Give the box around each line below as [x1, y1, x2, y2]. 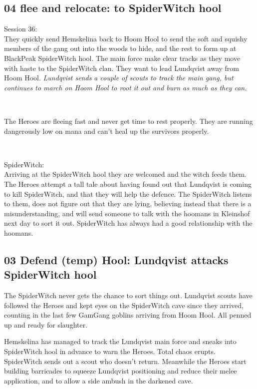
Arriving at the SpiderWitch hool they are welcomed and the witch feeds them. [4, 169, 247, 179]
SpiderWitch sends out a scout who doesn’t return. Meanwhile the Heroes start [4, 356, 247, 366]
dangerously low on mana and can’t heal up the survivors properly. [4, 125, 209, 136]
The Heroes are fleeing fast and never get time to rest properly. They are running [4, 115, 253, 126]
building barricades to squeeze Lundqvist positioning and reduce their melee [4, 366, 237, 376]
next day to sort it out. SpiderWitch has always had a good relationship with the [4, 218, 253, 228]
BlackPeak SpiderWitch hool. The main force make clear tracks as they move [4, 52, 241, 63]
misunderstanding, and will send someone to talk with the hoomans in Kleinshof [4, 208, 250, 218]
